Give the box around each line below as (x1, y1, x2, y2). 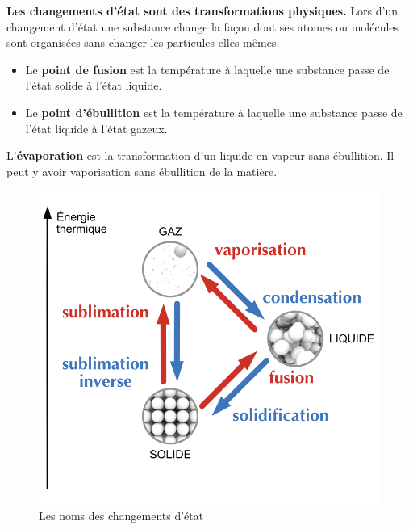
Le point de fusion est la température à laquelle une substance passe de (25, 61, 390, 78)
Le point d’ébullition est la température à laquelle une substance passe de (25, 103, 403, 120)
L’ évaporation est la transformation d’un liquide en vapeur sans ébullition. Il (6, 147, 394, 164)
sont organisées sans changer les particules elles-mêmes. (6, 34, 280, 51)
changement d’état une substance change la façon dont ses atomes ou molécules (6, 18, 399, 35)
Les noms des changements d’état (39, 506, 204, 523)
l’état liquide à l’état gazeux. (25, 120, 168, 136)
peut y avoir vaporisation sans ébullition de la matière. (6, 162, 278, 179)
